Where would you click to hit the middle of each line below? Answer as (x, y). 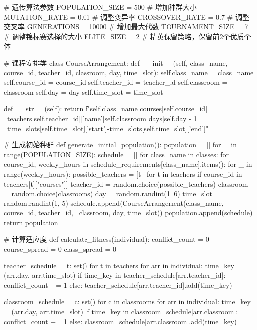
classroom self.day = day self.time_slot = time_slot (84, 92)
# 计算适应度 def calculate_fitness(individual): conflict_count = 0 (107, 239)
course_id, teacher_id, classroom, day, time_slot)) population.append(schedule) (128, 213)
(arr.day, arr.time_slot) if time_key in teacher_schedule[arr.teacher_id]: (115, 275)
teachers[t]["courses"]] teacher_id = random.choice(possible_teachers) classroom (126, 183)
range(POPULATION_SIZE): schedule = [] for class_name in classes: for (117, 154)
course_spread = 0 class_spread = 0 (60, 249)
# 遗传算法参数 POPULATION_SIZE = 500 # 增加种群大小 (100, 7)
